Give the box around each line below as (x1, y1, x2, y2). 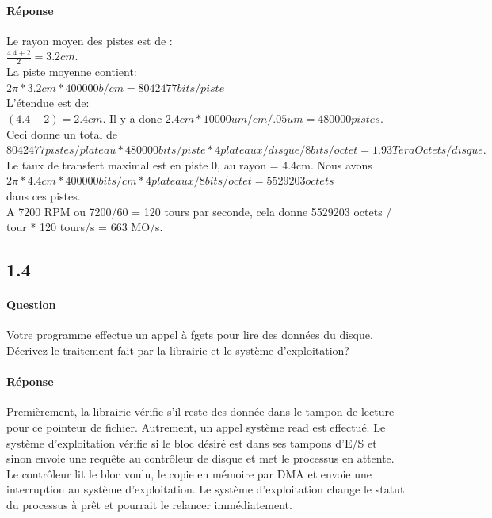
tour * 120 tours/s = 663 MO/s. (6, 219, 163, 235)
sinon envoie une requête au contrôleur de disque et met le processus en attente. (6, 450, 395, 467)
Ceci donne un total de (6, 125, 117, 142)
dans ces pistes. (6, 187, 81, 204)
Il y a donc (109, 110, 162, 126)
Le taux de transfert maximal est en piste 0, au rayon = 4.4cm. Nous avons (6, 156, 372, 173)
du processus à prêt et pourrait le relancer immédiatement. (6, 496, 292, 512)
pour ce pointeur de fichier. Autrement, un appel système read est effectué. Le (6, 418, 386, 435)
